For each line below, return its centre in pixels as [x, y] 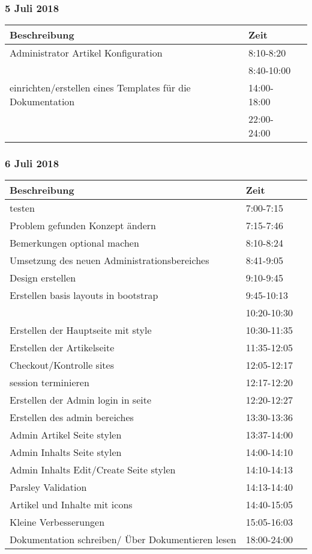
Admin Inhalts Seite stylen [66, 452]
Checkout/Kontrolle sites [62, 365]
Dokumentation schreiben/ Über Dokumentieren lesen [123, 540]
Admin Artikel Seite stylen [66, 435]
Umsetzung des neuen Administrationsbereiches [109, 260]
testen [22, 208]
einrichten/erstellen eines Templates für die [100, 88]
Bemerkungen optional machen [74, 243]
